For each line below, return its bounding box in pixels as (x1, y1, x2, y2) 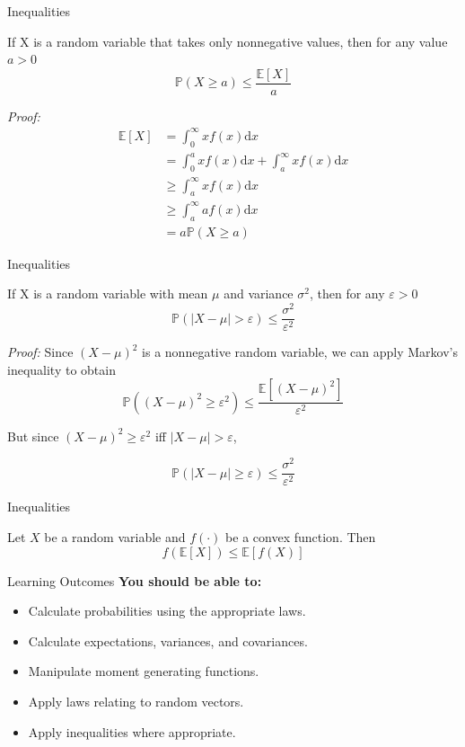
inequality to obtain (7, 360, 116, 378)
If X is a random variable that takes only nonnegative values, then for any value (7, 31, 448, 50)
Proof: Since (7, 342, 74, 361)
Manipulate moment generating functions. (28, 662, 259, 680)
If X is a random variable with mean (7, 284, 208, 303)
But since (7, 426, 59, 445)
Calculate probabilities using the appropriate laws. (28, 601, 306, 620)
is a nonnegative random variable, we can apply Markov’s (142, 342, 458, 361)
